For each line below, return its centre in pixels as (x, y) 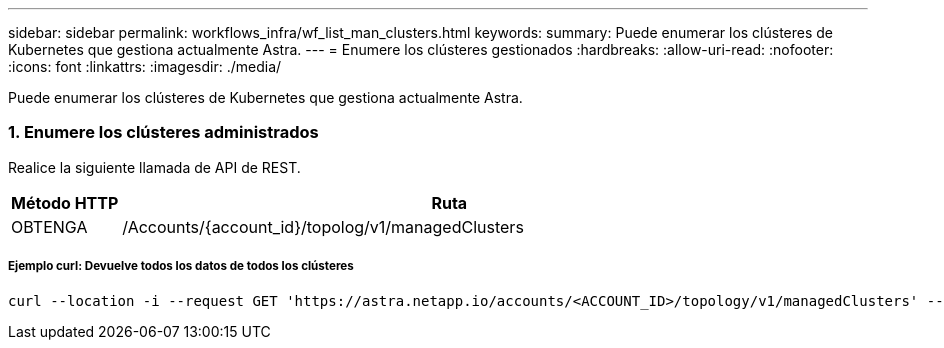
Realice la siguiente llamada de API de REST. (154, 167)
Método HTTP (65, 202)
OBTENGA (49, 226)
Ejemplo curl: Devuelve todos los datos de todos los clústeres (181, 266)
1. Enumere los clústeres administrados (163, 132)
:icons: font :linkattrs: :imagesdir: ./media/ (145, 66)
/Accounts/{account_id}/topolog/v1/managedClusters (323, 226)
